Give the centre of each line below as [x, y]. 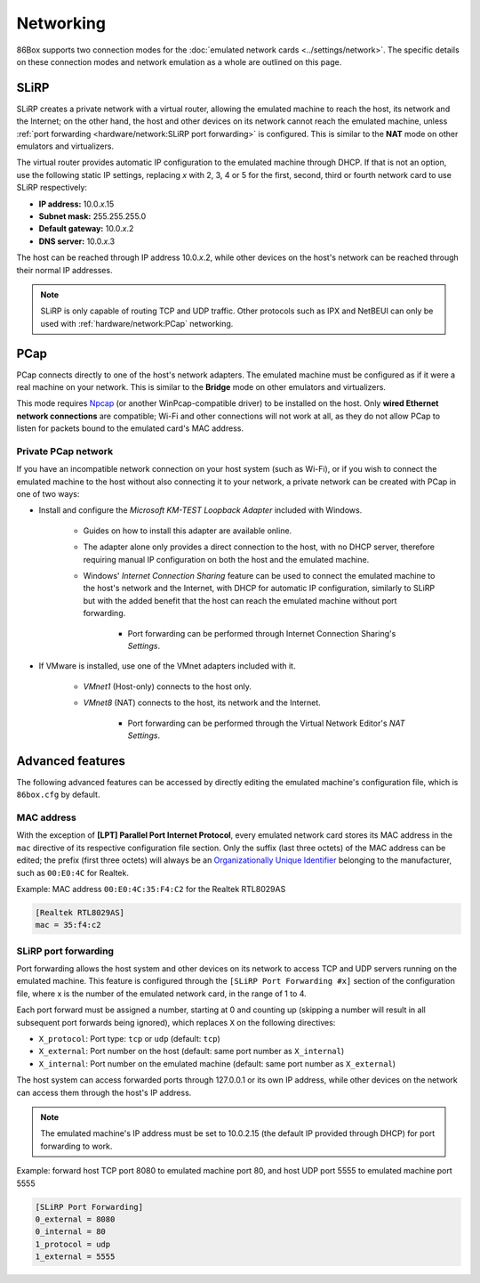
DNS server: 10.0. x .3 [77, 241]
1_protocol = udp [73, 1244]
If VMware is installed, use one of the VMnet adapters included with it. [167, 666]
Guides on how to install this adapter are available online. [188, 531]
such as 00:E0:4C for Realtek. [72, 873]
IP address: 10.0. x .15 [76, 204]
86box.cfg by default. [58, 795]
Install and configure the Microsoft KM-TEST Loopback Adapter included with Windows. [200, 510]
